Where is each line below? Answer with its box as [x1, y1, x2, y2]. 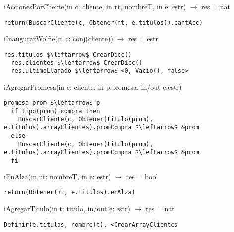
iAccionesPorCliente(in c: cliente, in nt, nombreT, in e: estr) [4, 1, 186, 11]
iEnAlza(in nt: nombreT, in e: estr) [4, 171, 111, 181]
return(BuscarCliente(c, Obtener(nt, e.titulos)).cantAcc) [4, 19, 203, 26]
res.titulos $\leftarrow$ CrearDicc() [4, 51, 132, 58]
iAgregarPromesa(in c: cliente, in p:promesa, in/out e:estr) [4, 81, 182, 92]
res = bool [126, 171, 158, 181]
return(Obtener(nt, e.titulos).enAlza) [4, 189, 135, 196]
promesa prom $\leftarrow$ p [4, 99, 100, 107]
